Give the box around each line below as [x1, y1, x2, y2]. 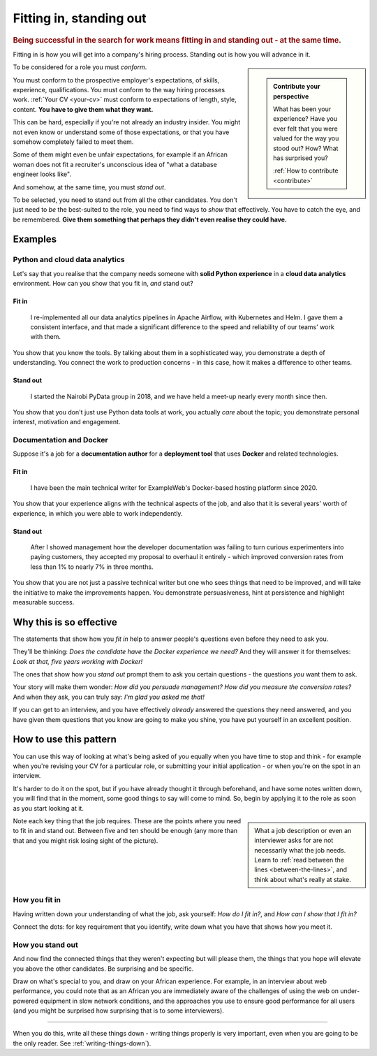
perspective [273, 92, 309, 101]
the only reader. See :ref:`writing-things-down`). [13, 1039, 151, 1048]
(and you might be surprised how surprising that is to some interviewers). [13, 1006, 225, 1015]
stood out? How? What [273, 144, 339, 152]
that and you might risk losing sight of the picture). [13, 836, 158, 845]
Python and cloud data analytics [13, 255, 125, 265]
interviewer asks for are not [254, 836, 334, 845]
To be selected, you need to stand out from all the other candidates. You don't [13, 196, 237, 204]
